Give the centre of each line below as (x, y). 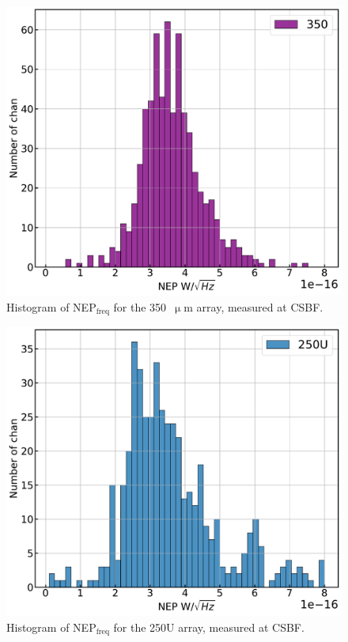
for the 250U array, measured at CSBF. (209, 627)
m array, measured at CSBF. (253, 306)
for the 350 (140, 306)
